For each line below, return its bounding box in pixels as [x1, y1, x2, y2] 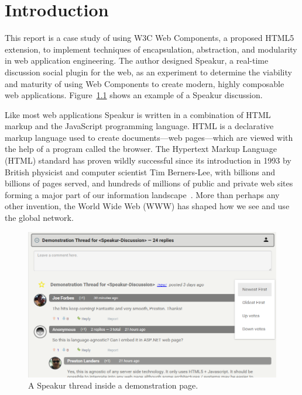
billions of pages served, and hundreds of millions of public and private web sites [5, 177, 293, 189]
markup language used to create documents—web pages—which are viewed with [5, 131, 293, 143]
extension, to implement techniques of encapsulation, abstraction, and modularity [5, 43, 297, 55]
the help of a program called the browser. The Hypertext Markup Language [5, 143, 277, 155]
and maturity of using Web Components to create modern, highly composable [5, 77, 284, 89]
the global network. [5, 212, 74, 224]
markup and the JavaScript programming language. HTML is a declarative [5, 120, 274, 132]
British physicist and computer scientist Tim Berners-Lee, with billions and [5, 165, 276, 178]
